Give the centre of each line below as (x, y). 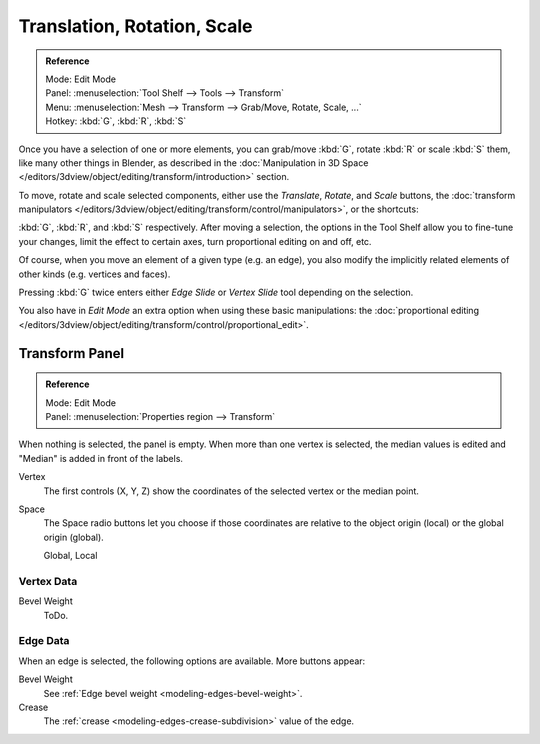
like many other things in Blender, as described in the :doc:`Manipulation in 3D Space (193, 162)
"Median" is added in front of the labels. (101, 458)
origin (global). (73, 537)
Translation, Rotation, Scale (135, 26)
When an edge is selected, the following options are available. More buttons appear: (192, 661)
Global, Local (70, 556)
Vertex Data (48, 581)
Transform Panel (71, 353)
